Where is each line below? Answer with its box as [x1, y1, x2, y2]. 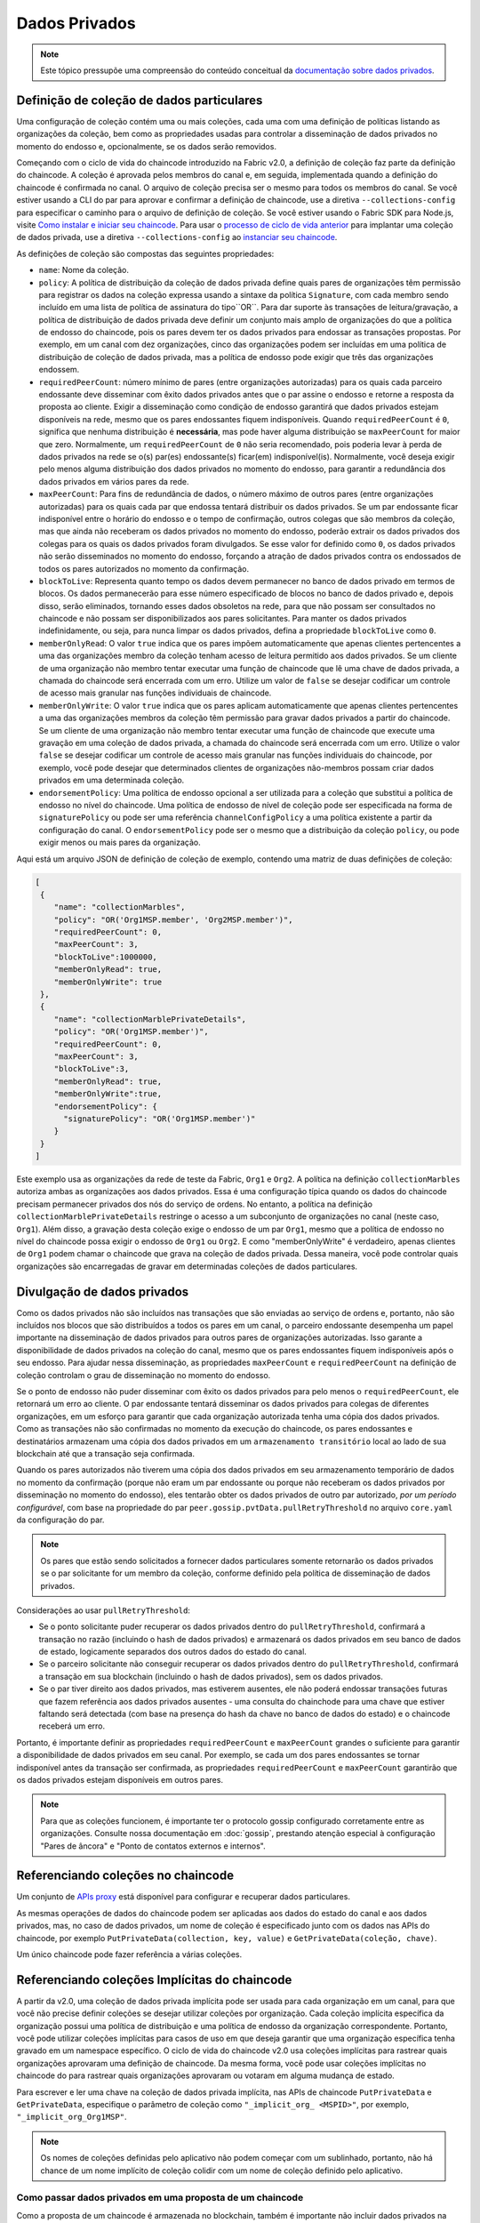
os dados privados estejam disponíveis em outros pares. [16, 1774, 224, 1785]
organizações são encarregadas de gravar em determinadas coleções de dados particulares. [16, 1261, 358, 1272]
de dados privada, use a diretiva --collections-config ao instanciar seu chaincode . [16, 232, 338, 243]
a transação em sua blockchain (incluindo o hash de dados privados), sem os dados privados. [38, 1671, 384, 1681]
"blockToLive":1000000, [53, 951, 157, 962]
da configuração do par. [16, 1514, 105, 1525]
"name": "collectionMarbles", [53, 903, 186, 912]
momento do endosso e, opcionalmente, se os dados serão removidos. [16, 140, 277, 151]
